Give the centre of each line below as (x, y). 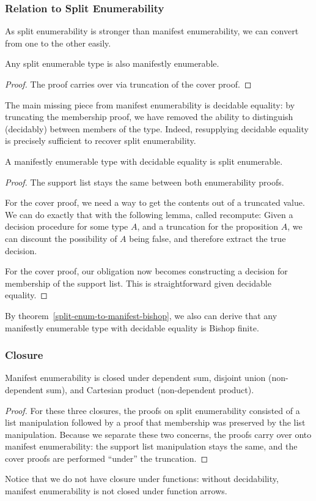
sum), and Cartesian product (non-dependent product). (150, 389)
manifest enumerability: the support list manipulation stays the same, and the (151, 446)
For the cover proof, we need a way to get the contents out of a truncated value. (155, 202)
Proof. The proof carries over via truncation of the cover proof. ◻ (128, 84)
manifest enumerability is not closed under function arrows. (116, 491)
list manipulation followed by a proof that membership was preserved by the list (155, 422)
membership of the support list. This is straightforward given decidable (138, 283)
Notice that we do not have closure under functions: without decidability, (142, 479)
